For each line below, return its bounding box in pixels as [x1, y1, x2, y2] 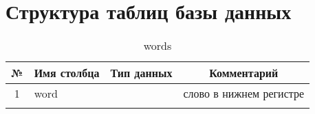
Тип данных [110, 65, 173, 81]
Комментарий [209, 65, 279, 81]
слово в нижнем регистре [183, 85, 305, 102]
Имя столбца [34, 65, 100, 81]
